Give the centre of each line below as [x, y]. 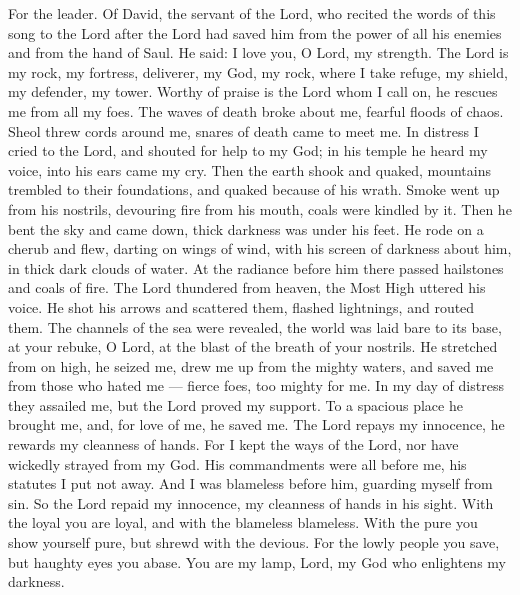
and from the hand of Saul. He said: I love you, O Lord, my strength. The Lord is [258, 52]
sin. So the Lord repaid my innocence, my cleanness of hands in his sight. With [251, 502]
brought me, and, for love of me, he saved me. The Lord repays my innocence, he [256, 424]
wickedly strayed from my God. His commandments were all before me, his [237, 463]
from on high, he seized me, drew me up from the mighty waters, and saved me [251, 365]
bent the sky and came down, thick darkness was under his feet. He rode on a [246, 228]
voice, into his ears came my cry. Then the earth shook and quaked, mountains [250, 169]
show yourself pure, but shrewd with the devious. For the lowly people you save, [254, 542]
